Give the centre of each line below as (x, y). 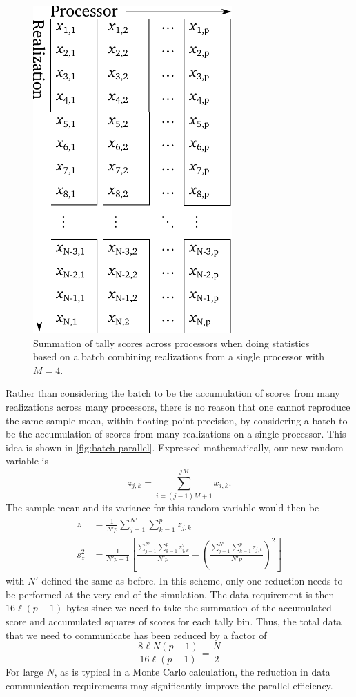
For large (24, 672)
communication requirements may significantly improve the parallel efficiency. (169, 685)
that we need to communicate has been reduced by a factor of (136, 635)
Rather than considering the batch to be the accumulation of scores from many (173, 393)
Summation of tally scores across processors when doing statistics (171, 343)
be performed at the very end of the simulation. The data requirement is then (170, 594)
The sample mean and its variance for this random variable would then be (162, 508)
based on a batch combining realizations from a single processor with (179, 356)
